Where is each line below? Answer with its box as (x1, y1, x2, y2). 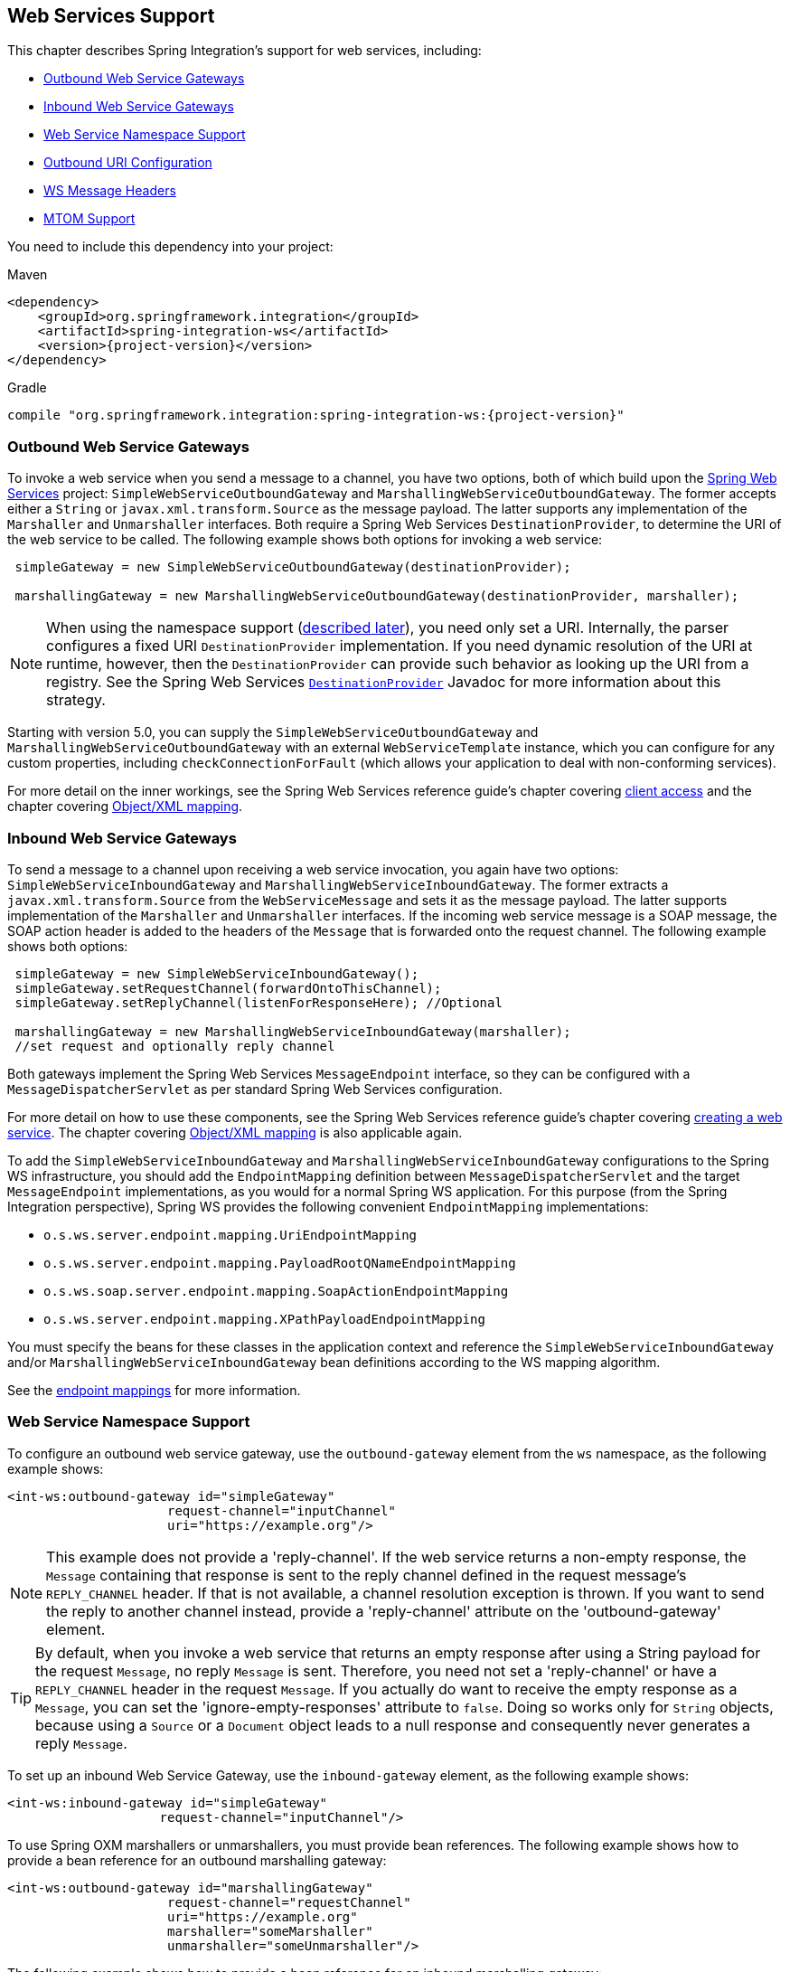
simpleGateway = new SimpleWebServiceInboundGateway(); (14, 966, 419, 981)
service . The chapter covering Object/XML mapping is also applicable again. (7, 1124, 463, 1140)
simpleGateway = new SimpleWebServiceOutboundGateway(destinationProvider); (14, 560, 571, 575)
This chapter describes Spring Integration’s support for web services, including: (7, 42, 482, 59)
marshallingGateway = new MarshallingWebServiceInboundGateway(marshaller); (14, 1024, 571, 1039)
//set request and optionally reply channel (14, 1038, 335, 1053)
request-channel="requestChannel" (167, 1894, 411, 1910)
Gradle (7, 380, 47, 396)
